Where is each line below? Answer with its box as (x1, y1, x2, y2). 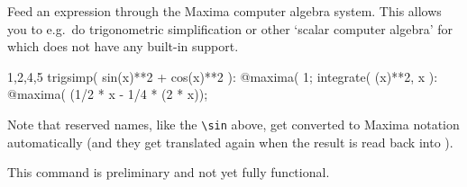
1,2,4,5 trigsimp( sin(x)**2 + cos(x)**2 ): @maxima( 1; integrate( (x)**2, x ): (7, 67, 438, 85)
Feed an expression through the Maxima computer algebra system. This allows (7, 2, 442, 20)
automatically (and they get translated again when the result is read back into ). (7, 132, 453, 151)
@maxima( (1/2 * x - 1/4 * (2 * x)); (7, 85, 208, 103)
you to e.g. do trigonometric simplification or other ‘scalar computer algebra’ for (7, 19, 453, 38)
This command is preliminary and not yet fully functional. (7, 163, 330, 182)
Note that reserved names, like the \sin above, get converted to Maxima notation (7, 114, 460, 133)
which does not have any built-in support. (7, 37, 239, 56)
